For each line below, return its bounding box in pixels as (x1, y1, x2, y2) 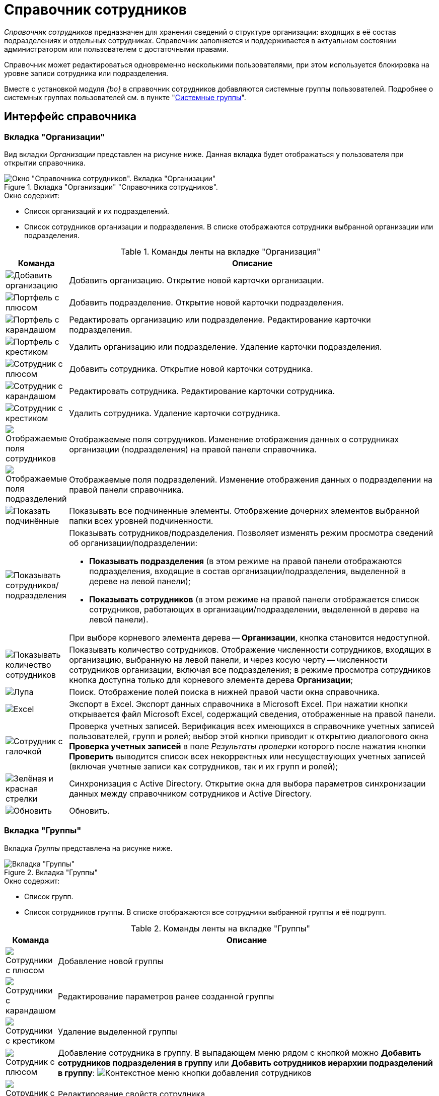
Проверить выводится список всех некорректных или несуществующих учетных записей (69, 751, 425, 761)
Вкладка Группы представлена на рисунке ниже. (4, 843, 173, 852)
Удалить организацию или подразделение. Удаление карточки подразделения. (69, 341, 382, 352)
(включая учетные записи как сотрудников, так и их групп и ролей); (69, 761, 338, 771)
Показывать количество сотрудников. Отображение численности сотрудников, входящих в (69, 644, 431, 655)
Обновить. (69, 805, 110, 816)
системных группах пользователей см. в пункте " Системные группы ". (4, 93, 246, 102)
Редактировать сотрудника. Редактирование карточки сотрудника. (69, 385, 335, 396)
